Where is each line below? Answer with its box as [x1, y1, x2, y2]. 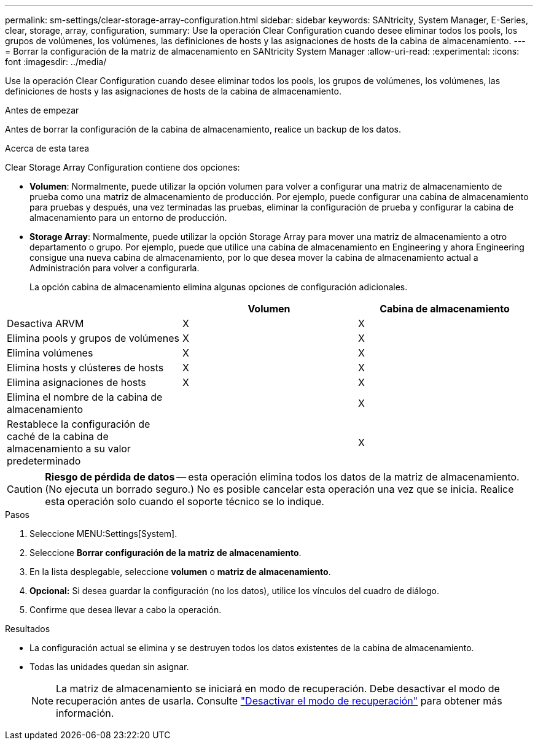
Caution [7, 483, 43, 495]
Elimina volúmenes [7, 347, 93, 359]
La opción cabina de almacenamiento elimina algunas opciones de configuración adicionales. [29, 282, 408, 292]
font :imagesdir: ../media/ [5, 56, 107, 67]
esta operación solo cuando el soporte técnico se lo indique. [45, 495, 324, 508]
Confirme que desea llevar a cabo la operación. [29, 604, 222, 615]
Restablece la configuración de [7, 418, 150, 430]
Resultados [5, 623, 50, 634]
